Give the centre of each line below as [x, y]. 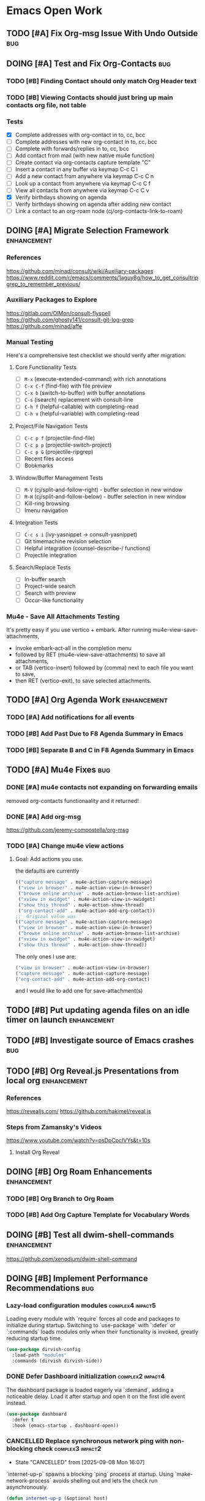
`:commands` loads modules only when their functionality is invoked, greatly [102, 1331]
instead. [17, 1402]
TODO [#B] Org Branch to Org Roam [60, 1198]
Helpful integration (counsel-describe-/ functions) [88, 548]
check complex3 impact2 [68, 1449]
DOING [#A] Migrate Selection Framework [88, 231]
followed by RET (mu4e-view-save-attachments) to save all [90, 654]
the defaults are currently [47, 871]
